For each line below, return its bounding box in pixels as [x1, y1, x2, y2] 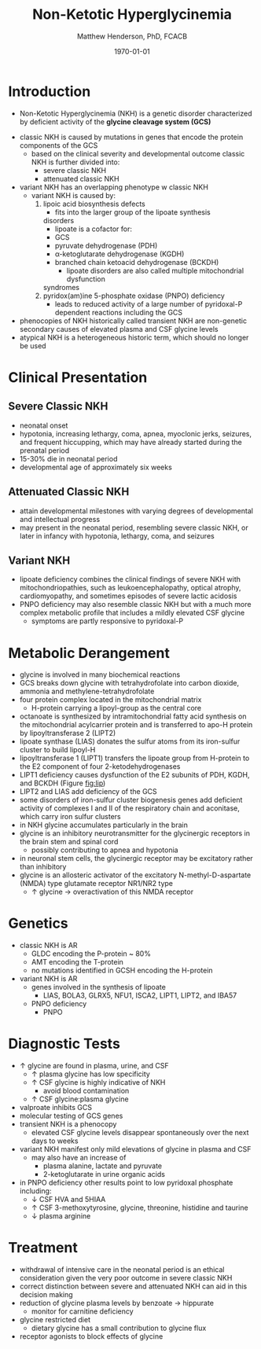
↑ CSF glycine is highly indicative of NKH [31, 1078, 166, 1087]
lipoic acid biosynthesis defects [42, 199, 145, 208]
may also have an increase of [31, 1153, 127, 1163]
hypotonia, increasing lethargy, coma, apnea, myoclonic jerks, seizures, [19, 428, 252, 438]
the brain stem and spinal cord [19, 837, 119, 847]
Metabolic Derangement [8, 644, 171, 662]
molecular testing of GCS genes [19, 1111, 123, 1121]
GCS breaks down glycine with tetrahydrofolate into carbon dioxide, [19, 678, 240, 688]
